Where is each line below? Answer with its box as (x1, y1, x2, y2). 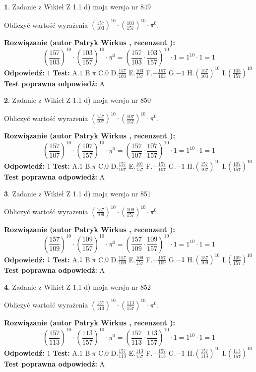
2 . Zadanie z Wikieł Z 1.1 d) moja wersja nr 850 (4, 95, 151, 105)
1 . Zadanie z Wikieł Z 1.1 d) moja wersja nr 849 (4, 1, 151, 11)
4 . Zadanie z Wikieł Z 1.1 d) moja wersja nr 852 (4, 281, 151, 292)
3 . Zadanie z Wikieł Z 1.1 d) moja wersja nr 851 (4, 188, 151, 198)
